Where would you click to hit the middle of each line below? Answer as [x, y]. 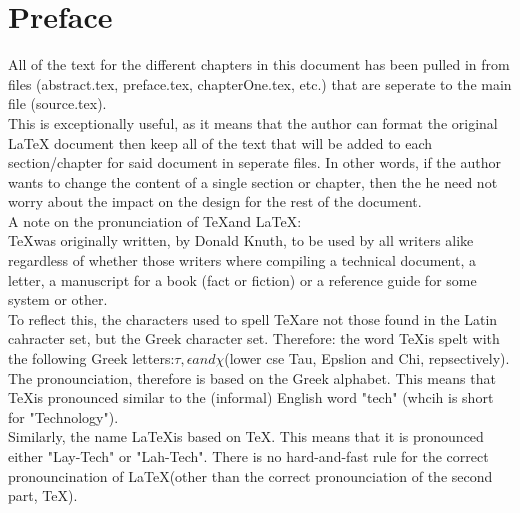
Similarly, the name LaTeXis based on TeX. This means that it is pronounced [246, 436]
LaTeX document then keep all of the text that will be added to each [220, 142]
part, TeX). [43, 495]
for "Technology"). [63, 416]
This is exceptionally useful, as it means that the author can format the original [253, 122]
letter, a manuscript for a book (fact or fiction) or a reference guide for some [242, 279]
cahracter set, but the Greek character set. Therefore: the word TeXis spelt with [254, 338]
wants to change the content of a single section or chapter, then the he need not [253, 181]
